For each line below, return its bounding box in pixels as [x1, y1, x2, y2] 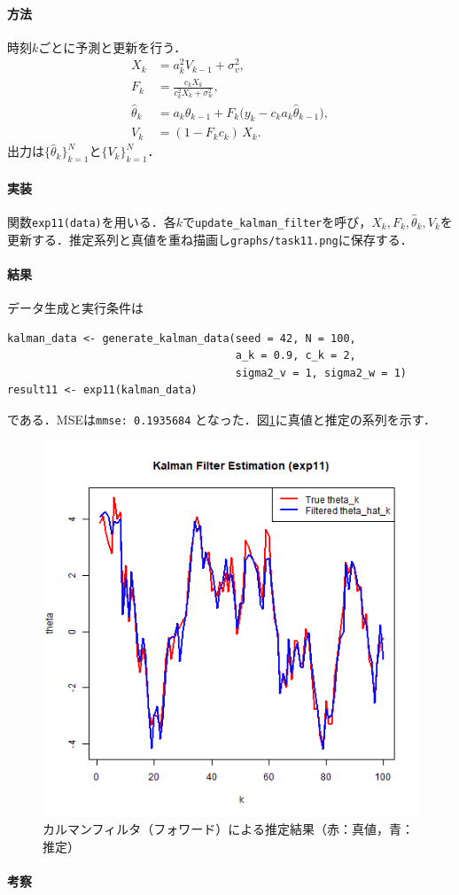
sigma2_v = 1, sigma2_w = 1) [235, 366, 408, 379]
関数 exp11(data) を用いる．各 [7, 212, 176, 230]
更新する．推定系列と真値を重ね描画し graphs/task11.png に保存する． [7, 230, 413, 248]
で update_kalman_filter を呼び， [183, 212, 372, 230]
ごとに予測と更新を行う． [38, 37, 187, 56]
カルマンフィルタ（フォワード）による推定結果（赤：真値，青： [43, 820, 414, 838]
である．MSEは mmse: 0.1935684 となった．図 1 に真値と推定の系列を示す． [7, 410, 437, 429]
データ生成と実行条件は [7, 299, 144, 317]
